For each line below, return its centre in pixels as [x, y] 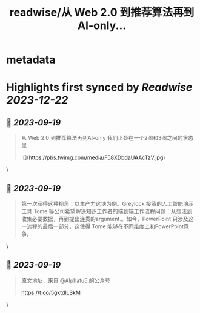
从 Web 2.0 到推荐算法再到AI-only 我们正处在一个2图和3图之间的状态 [107, 138]
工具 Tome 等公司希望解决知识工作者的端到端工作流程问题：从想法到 [107, 211]
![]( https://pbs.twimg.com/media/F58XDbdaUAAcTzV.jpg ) [93, 157]
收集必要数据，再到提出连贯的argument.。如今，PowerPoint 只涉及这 [107, 219]
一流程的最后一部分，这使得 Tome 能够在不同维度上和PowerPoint [102, 226]
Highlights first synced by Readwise [99, 87]
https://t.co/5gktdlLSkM [51, 292]
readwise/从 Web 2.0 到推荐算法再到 [102, 12]
